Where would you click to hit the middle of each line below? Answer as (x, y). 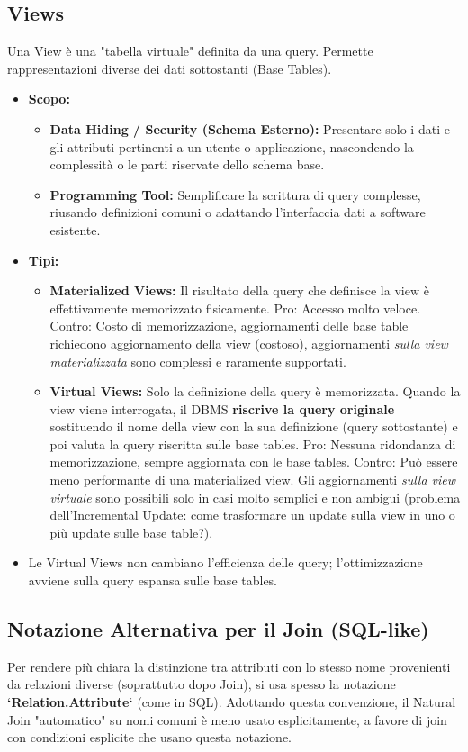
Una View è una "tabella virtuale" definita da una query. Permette (190, 51)
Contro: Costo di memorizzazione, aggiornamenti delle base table (229, 326)
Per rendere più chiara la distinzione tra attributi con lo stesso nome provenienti (229, 666)
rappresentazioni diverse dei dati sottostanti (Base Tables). (170, 68)
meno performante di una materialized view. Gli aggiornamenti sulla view (253, 480)
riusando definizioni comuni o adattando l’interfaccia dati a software (238, 212)
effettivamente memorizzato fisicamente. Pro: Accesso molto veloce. (235, 308)
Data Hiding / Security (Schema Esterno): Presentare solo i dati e (250, 128)
